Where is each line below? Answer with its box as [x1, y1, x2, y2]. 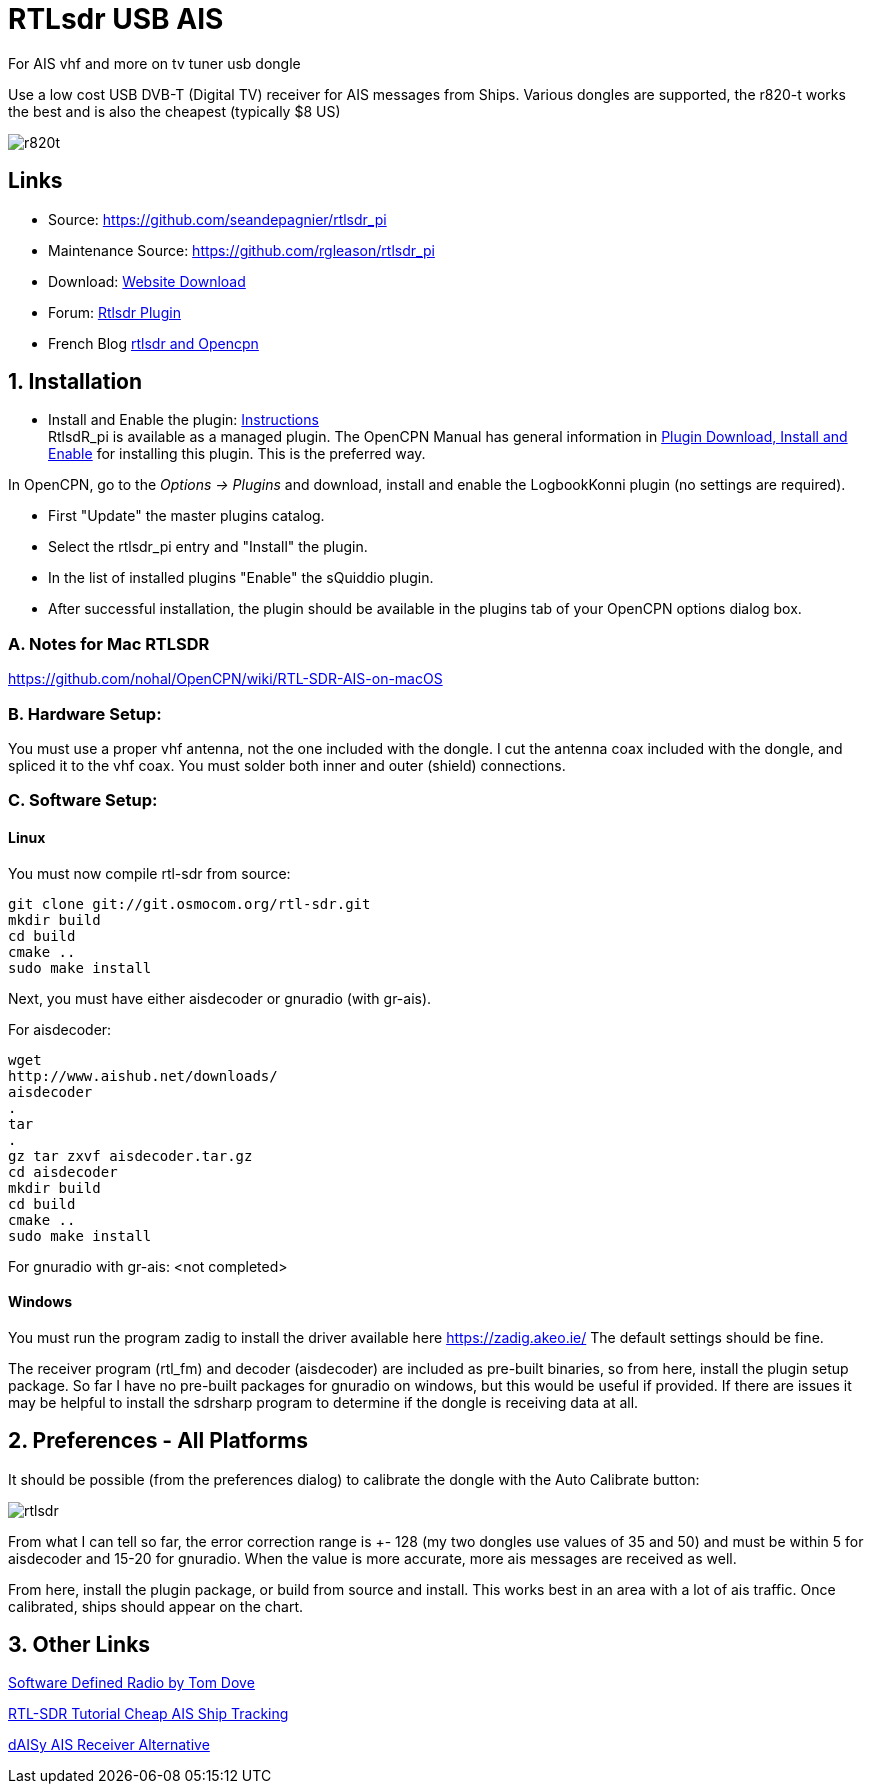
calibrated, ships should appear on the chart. [8, 1597, 304, 1615]
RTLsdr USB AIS [8, 2, 224, 36]
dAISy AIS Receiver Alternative [8, 1736, 210, 1754]
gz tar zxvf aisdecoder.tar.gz [8, 1147, 253, 1164]
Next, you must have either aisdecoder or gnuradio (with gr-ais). [8, 989, 432, 1007]
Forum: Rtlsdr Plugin [48, 303, 181, 321]
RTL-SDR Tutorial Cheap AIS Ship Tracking [8, 1705, 289, 1723]
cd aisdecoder [8, 1163, 118, 1180]
